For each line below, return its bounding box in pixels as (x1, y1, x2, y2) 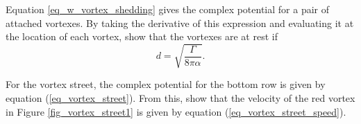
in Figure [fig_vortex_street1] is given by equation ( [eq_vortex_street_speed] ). (6, 104, 346, 118)
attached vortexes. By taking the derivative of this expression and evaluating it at (6, 15, 354, 30)
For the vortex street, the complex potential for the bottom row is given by (6, 77, 326, 91)
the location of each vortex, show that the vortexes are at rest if (6, 29, 278, 44)
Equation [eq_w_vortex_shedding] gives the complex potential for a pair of (6, 2, 330, 16)
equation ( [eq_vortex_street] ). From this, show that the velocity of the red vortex (6, 90, 355, 105)
